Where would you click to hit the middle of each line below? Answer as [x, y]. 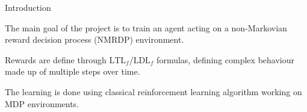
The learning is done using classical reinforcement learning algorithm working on [153, 91]
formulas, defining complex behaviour [225, 59]
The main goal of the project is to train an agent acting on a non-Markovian [146, 27]
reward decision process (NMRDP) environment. [95, 39]
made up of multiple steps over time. [73, 71]
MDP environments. [42, 103]
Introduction [28, 7]
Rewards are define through [56, 59]
